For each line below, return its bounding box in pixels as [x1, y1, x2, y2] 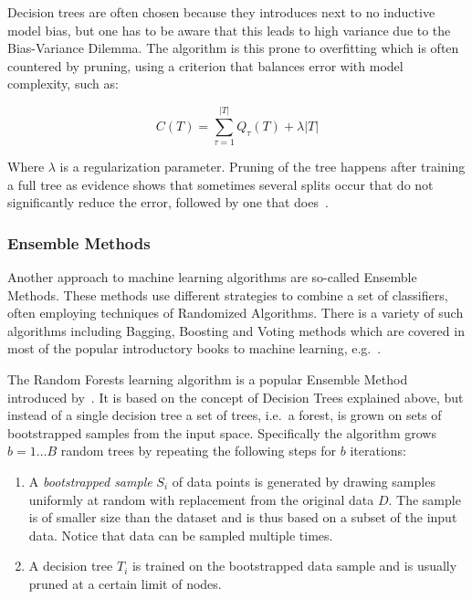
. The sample [388, 489, 461, 509]
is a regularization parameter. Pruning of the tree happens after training [59, 157, 466, 176]
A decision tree [28, 556, 113, 575]
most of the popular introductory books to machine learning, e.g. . [7, 339, 382, 358]
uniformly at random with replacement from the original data [28, 489, 374, 509]
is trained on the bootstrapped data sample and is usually [131, 556, 457, 575]
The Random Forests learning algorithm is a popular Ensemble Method [7, 370, 408, 389]
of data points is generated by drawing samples [172, 472, 435, 491]
